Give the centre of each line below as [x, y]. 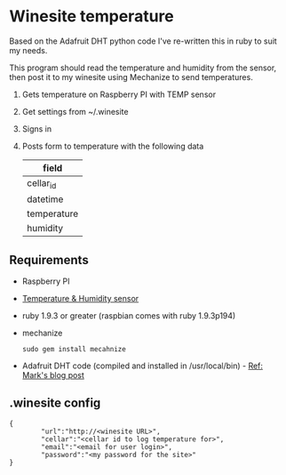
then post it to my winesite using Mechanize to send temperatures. [131, 76]
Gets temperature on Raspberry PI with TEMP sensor [119, 94]
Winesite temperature [92, 16]
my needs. [28, 50]
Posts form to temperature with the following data [113, 146]
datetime [45, 199]
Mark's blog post [53, 374]
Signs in [37, 129]
